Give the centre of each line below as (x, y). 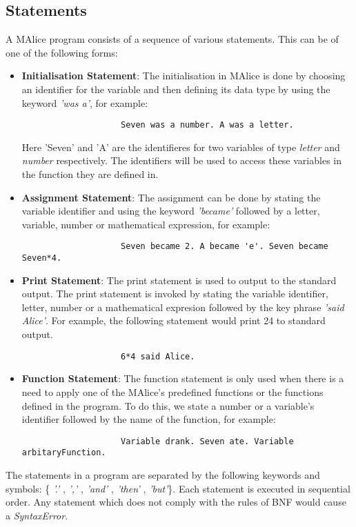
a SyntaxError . (37, 515)
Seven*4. (42, 258)
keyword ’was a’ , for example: (85, 102)
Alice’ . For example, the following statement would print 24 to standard (174, 320)
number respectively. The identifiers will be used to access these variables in (181, 160)
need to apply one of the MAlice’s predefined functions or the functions (172, 391)
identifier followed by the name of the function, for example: (149, 419)
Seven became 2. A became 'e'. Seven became (224, 247)
